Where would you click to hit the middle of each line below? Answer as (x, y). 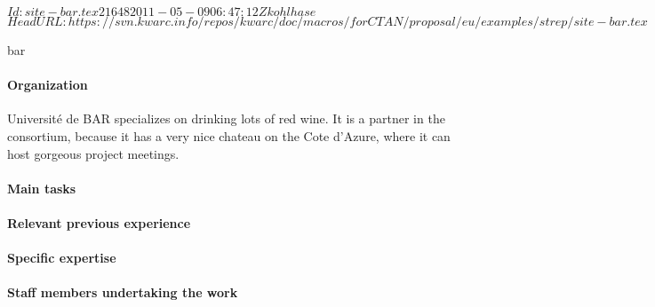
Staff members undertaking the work (123, 292)
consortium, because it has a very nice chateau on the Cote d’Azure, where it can (229, 135)
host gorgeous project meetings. (93, 153)
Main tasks (42, 188)
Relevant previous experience (99, 222)
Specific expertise (62, 258)
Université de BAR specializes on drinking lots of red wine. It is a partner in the (226, 118)
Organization (48, 85)
